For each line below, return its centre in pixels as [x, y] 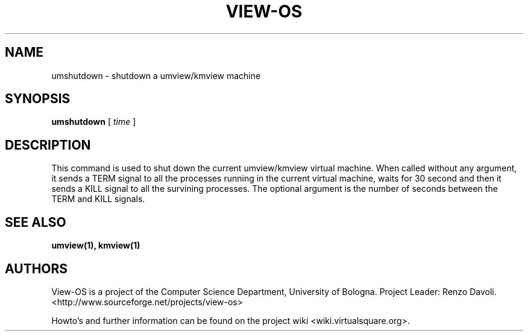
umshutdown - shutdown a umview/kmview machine [156, 75]
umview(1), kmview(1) [96, 246]
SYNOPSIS [38, 99]
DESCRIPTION [48, 145]
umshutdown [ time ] [94, 122]
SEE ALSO [36, 222]
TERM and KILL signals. [98, 199]
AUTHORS [36, 268]
